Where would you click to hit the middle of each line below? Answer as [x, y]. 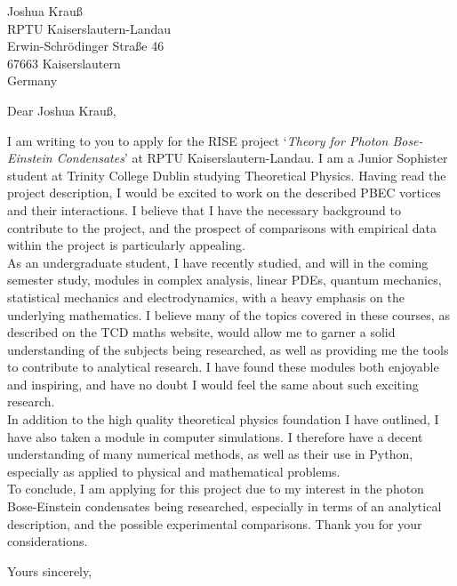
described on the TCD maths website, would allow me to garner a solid [201, 332]
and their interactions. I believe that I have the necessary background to [204, 209]
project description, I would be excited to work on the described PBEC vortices [224, 193]
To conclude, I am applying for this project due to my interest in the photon [216, 489]
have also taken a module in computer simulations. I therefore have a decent [215, 436]
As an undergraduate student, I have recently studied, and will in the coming [218, 262]
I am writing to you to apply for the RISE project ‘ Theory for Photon [198, 140]
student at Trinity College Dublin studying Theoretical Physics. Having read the [227, 175]
